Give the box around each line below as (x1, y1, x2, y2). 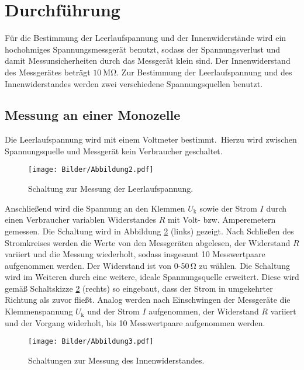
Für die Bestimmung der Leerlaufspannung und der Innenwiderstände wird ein (5, 32, 286, 44)
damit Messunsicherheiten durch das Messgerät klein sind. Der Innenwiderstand (5, 54, 291, 67)
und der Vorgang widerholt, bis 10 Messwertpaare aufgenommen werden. (5, 316, 265, 328)
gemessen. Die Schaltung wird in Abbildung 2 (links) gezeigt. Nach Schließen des (5, 224, 294, 237)
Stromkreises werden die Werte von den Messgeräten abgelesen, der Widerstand (5, 236, 291, 248)
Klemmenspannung (5, 305, 73, 317)
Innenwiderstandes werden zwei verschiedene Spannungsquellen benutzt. (5, 77, 263, 89)
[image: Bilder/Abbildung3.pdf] (28, 337, 154, 346)
